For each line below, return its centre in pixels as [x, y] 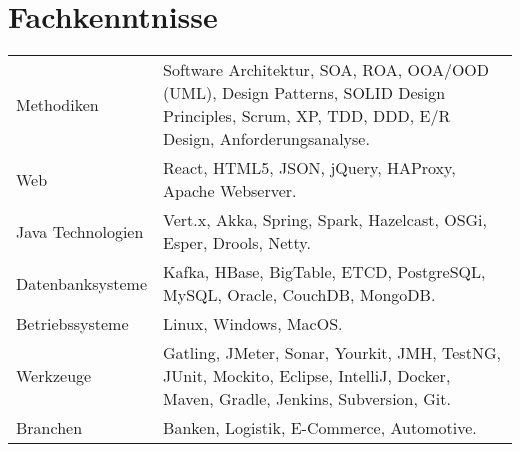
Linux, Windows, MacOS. [253, 324]
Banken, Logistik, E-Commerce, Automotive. [320, 428]
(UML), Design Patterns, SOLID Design [304, 93]
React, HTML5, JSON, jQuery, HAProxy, [309, 168]
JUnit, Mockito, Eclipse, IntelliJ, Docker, [307, 376]
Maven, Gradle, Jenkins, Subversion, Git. [307, 399]
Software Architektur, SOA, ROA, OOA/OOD [326, 70]
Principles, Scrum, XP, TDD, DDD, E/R [307, 116]
